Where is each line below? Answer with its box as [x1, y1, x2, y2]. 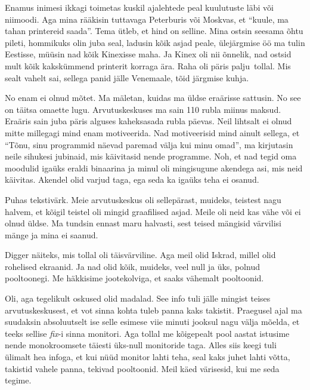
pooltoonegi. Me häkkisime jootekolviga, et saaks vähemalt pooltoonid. [5, 272, 264, 284]
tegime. [5, 374, 32, 386]
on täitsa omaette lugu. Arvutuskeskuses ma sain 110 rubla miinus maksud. [5, 103, 281, 115]
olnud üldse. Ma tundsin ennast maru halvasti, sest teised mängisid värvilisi [5, 217, 281, 229]
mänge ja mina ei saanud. [5, 228, 98, 241]
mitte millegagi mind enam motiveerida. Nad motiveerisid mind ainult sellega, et [5, 126, 300, 139]
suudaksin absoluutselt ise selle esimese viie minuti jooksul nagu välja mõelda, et [5, 315, 300, 328]
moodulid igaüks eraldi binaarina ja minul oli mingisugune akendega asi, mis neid [5, 161, 303, 174]
